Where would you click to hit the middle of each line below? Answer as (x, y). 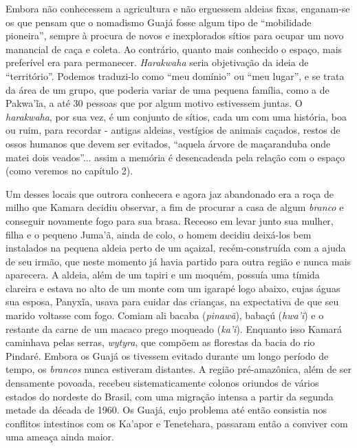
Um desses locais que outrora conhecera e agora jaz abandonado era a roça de (170, 193)
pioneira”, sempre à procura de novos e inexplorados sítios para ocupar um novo (175, 35)
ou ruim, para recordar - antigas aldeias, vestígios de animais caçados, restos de (173, 130)
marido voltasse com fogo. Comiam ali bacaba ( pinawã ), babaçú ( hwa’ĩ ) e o (165, 315)
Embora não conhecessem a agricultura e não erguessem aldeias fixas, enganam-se (178, 8)
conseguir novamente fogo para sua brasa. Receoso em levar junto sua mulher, (170, 220)
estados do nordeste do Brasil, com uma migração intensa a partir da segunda (170, 396)
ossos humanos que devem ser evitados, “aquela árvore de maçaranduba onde (168, 143)
